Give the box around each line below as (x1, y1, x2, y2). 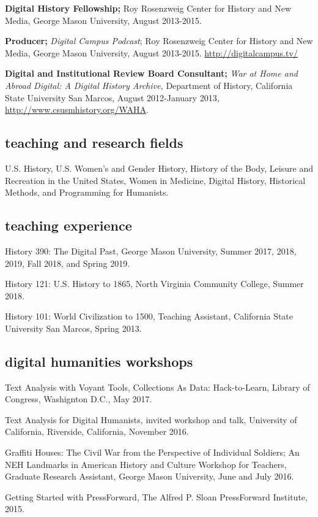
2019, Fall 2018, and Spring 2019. (5, 256, 130, 269)
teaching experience (5, 216, 132, 235)
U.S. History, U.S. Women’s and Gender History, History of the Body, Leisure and (5, 161, 313, 174)
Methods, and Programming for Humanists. (5, 186, 169, 199)
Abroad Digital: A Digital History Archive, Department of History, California (5, 79, 293, 91)
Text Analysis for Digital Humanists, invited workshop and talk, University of (5, 413, 297, 426)
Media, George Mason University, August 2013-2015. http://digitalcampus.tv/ (5, 46, 298, 59)
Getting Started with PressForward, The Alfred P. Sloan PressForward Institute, (5, 490, 308, 503)
